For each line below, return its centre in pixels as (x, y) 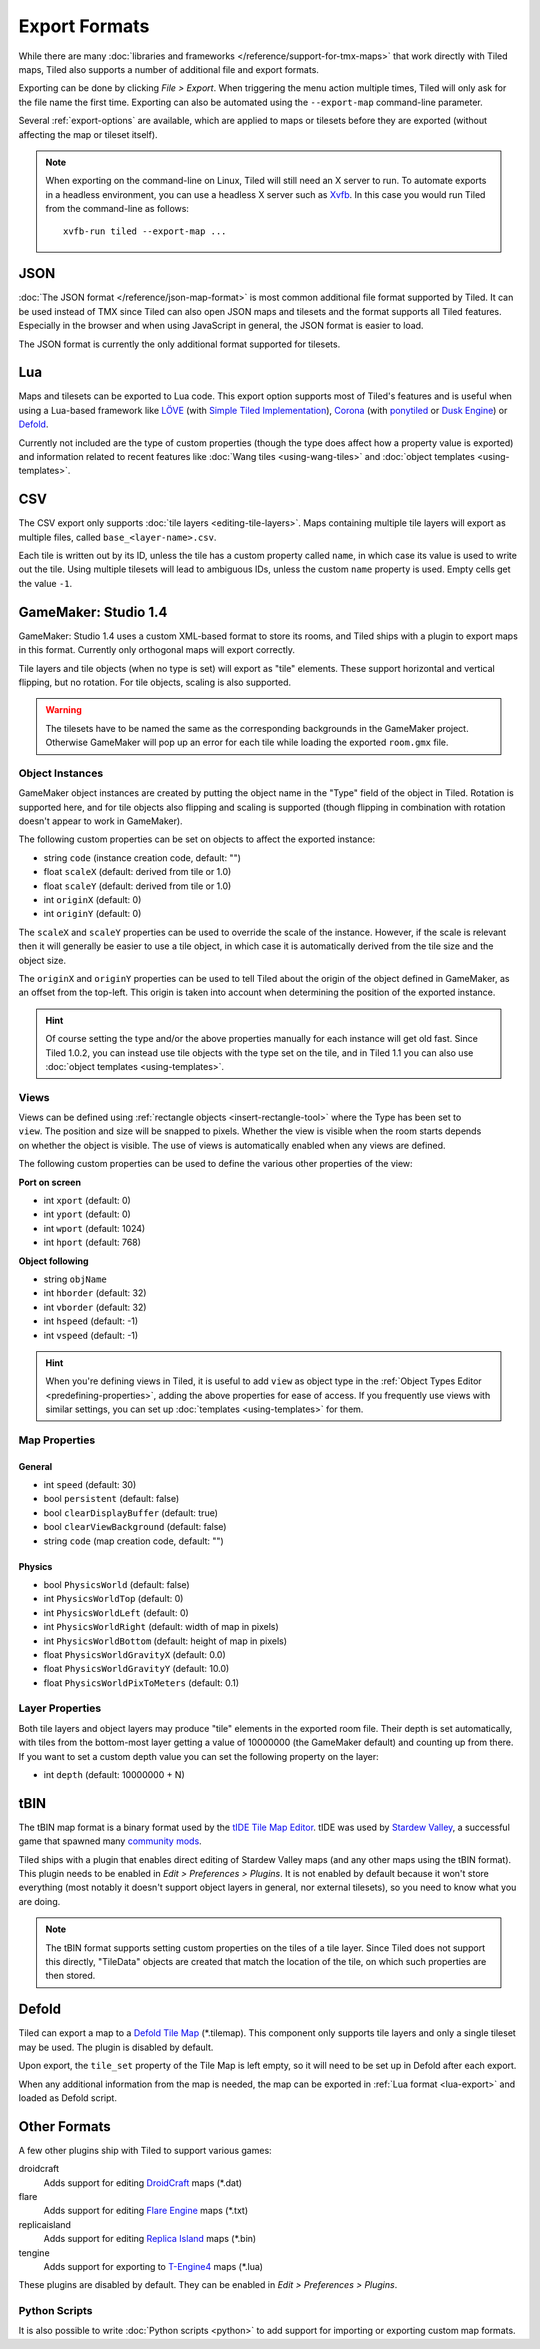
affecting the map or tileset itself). (88, 134)
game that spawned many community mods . (110, 1841)
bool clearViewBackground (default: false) (135, 1527)
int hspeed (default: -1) (91, 1321)
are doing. (39, 1901)
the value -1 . (45, 583)
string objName (75, 1279)
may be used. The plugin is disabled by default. (116, 2047)
